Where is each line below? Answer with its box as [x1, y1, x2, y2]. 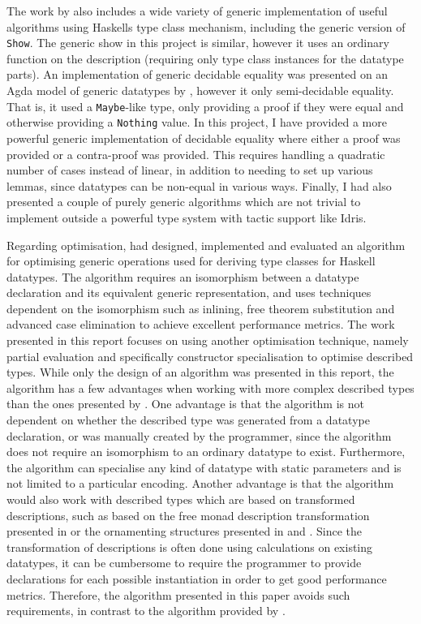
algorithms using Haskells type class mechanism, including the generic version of [6, 18, 406, 35]
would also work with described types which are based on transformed [6, 491, 355, 507]
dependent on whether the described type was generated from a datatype [6, 411, 370, 428]
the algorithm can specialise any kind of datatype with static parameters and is [6, 458, 402, 476]
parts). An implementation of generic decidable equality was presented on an [6, 66, 389, 83]
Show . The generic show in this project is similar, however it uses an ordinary [6, 34, 389, 51]
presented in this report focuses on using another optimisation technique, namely [6, 332, 409, 349]
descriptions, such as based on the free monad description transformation [6, 506, 370, 523]
